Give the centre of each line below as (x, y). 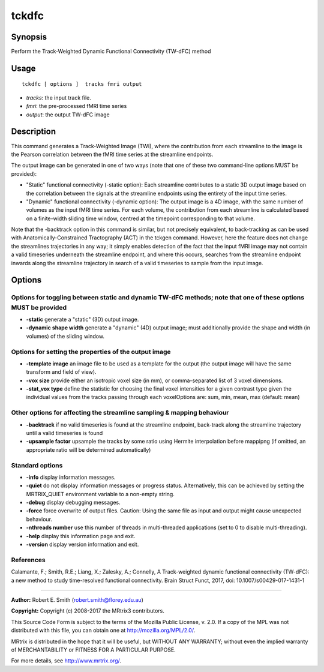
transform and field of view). (61, 372)
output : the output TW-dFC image (68, 115)
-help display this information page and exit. (81, 536)
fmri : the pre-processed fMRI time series (76, 106)
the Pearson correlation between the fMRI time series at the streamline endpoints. (112, 154)
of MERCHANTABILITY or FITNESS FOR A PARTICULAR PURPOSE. (94, 649)
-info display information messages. (71, 477)
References (28, 560)
